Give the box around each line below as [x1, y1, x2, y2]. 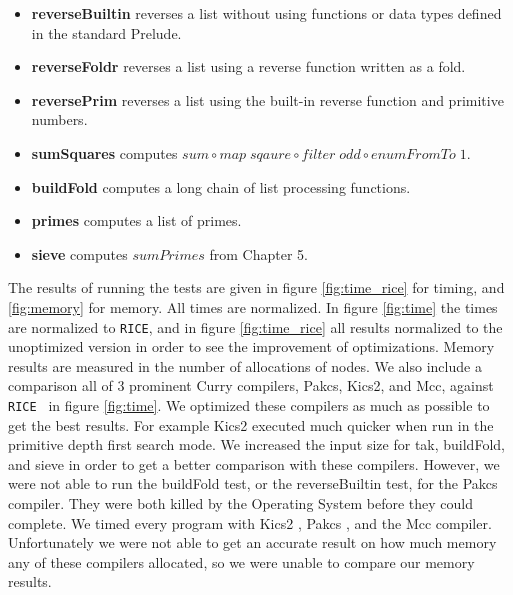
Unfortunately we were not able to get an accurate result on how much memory [8, 532, 497, 553]
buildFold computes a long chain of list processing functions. [31, 176, 411, 197]
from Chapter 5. [209, 243, 308, 264]
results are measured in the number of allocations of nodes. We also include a [8, 355, 482, 376]
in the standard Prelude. [31, 22, 182, 43]
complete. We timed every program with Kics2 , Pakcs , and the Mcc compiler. [8, 512, 492, 533]
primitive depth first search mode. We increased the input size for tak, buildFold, [8, 434, 505, 455]
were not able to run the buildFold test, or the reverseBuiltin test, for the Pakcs [8, 473, 498, 494]
